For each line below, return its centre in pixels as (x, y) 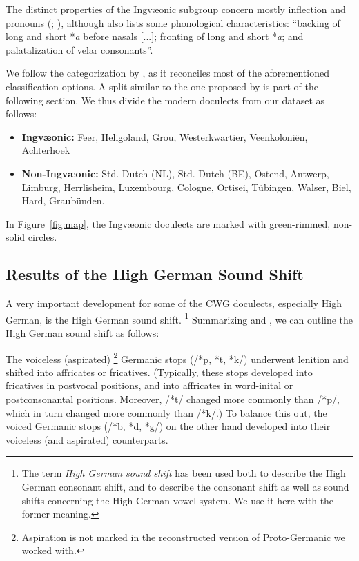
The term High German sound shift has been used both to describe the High (184, 473)
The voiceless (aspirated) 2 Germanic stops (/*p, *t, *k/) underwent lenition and (177, 357)
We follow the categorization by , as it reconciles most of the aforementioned (167, 73)
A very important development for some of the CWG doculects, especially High (174, 303)
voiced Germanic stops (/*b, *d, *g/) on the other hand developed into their (168, 426)
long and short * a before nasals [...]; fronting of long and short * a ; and (155, 36)
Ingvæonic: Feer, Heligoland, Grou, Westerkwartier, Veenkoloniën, (165, 136)
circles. (42, 237)
